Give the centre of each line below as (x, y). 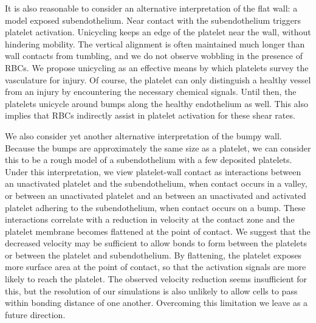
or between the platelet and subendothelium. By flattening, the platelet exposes (153, 255)
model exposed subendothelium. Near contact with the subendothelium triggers (153, 20)
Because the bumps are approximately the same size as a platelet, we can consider (158, 148)
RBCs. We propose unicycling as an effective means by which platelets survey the (157, 67)
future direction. (35, 314)
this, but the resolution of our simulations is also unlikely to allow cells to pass (151, 290)
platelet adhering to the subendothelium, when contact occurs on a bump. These (155, 207)
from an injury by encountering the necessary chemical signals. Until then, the (151, 92)
